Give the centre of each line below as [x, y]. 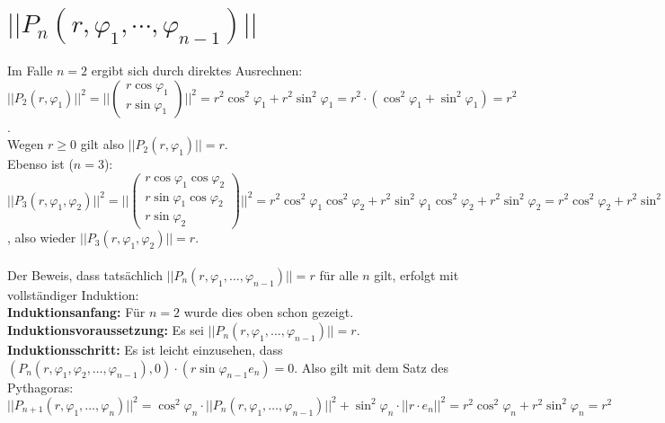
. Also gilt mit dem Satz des [371, 367]
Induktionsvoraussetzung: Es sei [106, 330]
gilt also [102, 144]
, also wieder [42, 238]
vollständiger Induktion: [73, 294]
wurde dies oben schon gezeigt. [269, 312]
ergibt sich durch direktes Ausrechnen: [197, 70]
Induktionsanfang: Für [76, 312]
